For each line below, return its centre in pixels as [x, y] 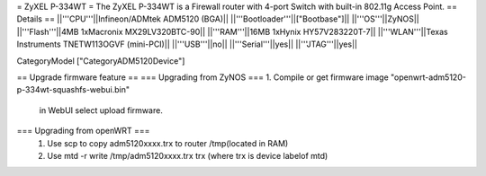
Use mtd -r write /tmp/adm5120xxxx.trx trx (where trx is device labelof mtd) [188, 155]
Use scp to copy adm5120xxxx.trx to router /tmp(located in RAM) [168, 143]
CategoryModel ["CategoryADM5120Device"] [101, 61]
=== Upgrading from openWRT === [83, 131]
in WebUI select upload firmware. [101, 110]
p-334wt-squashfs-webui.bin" [73, 90]
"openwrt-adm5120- [428, 77]
